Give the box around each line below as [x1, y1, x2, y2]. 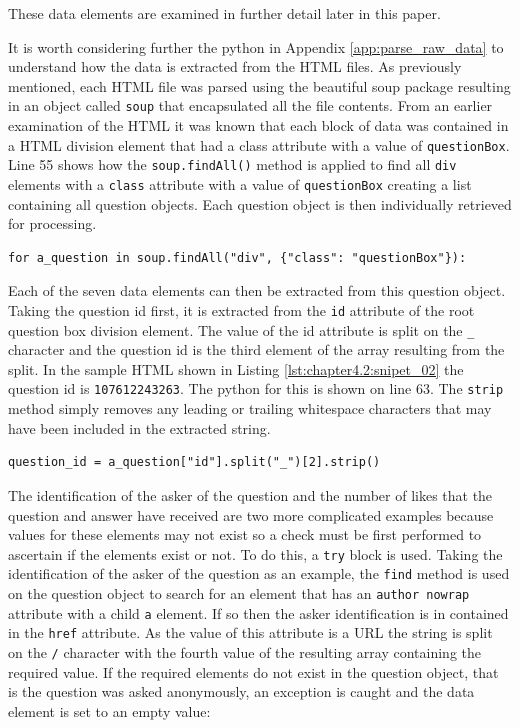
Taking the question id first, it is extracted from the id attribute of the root [8, 299, 475, 320]
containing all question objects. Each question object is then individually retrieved [8, 193, 512, 214]
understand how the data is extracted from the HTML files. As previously [8, 56, 462, 77]
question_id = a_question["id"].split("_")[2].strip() [8, 455, 381, 470]
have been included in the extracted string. [8, 417, 271, 438]
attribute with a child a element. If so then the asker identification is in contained [8, 602, 509, 623]
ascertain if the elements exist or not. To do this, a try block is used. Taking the [8, 543, 503, 564]
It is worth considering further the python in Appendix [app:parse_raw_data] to [8, 36, 504, 57]
